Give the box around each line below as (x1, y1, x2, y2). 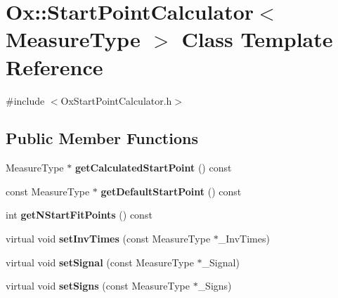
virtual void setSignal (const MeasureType (6, 254, 194, 269)
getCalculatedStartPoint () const (74, 160, 232, 175)
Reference (6, 52, 103, 81)
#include (6, 93, 45, 108)
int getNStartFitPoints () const (6, 207, 152, 222)
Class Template (181, 25, 333, 53)
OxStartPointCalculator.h (60, 93, 172, 108)
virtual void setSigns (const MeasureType (6, 278, 190, 293)
